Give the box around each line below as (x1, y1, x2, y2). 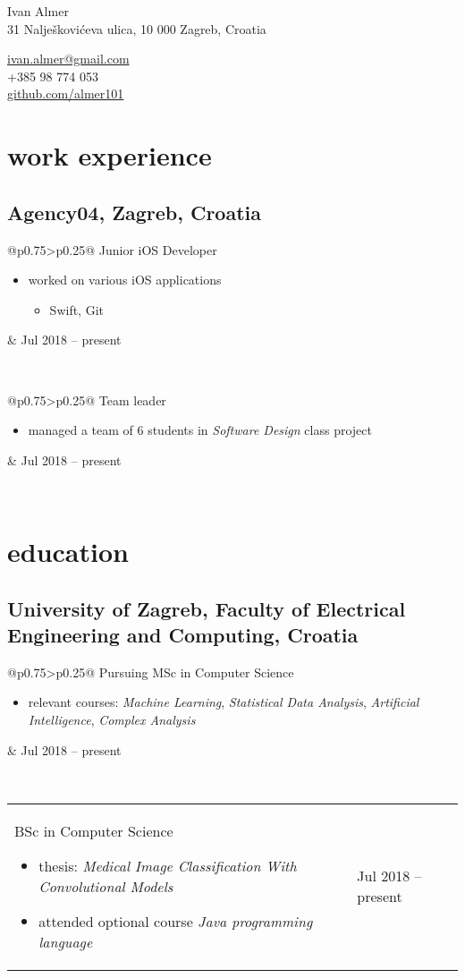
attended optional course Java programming (38, 910, 313, 931)
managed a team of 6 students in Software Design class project (28, 421, 372, 439)
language (38, 931, 93, 952)
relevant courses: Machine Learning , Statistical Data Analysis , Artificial (28, 693, 419, 711)
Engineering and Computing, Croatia (7, 621, 359, 649)
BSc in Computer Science (14, 820, 173, 841)
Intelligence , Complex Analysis (28, 710, 196, 729)
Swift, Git (49, 300, 104, 319)
